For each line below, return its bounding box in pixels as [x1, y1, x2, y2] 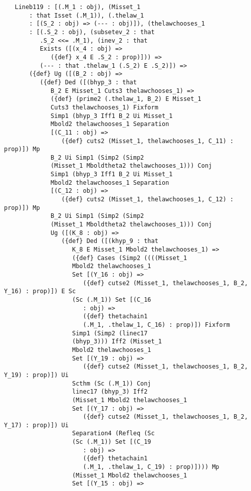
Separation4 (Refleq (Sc [72, 430, 155, 437]
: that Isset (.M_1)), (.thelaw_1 [29, 12, 144, 19]
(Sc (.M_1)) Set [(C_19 [72, 438, 151, 446]
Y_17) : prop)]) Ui [4, 421, 69, 429]
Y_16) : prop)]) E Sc [4, 288, 76, 295]
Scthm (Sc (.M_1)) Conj [72, 380, 151, 387]
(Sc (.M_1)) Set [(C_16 [72, 296, 151, 303]
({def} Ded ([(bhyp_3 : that [40, 78, 137, 86]
